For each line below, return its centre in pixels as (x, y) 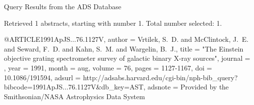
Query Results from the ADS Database (63, 6)
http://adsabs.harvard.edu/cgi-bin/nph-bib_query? (160, 77)
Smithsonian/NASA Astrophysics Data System (75, 96)
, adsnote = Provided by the (186, 87)
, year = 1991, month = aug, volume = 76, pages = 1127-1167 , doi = (108, 67)
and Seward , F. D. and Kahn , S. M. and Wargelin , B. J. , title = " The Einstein (124, 48)
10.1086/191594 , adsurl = (42, 77)
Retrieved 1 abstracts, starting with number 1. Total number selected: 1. (113, 23)
